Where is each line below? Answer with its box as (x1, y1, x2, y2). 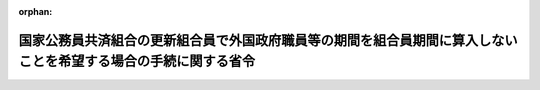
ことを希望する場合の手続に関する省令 (18, 53, 255, 70)
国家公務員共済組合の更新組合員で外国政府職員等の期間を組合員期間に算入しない (18, 31, 518, 49)
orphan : (18, 6, 53, 17)
